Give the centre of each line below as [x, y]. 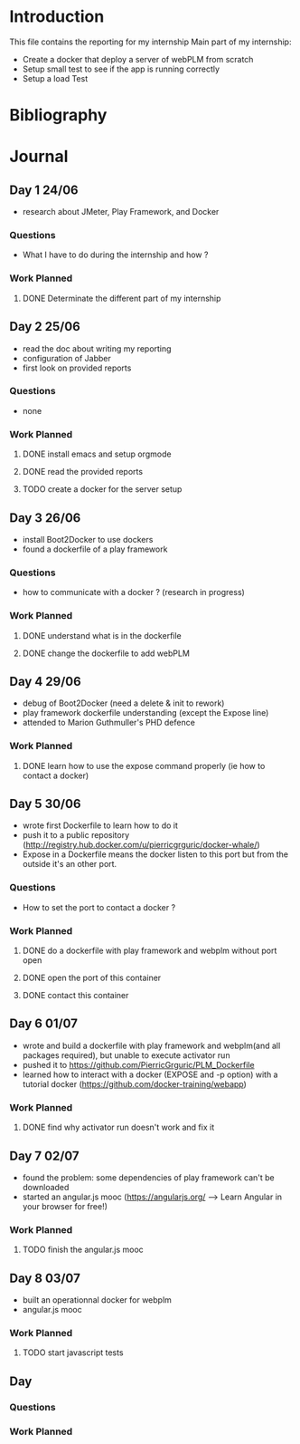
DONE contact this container [75, 996]
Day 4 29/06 [45, 681]
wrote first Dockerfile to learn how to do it [100, 825]
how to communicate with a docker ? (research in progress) [134, 592]
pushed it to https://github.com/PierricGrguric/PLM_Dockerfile [138, 1064]
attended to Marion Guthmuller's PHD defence [109, 723]
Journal [39, 157]
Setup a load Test [55, 78]
